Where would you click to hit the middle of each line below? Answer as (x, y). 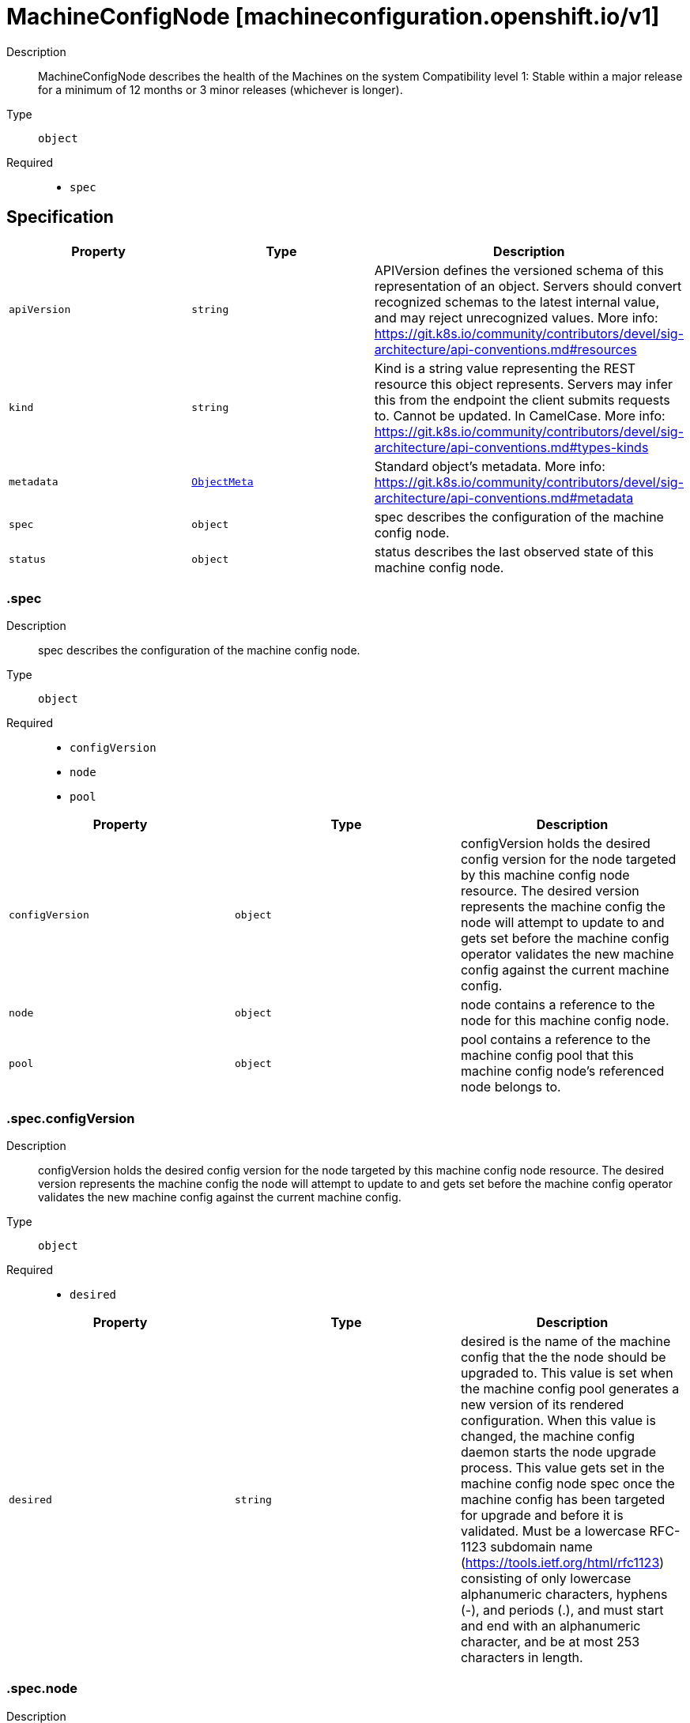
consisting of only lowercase (546, 1579)
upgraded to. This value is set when (567, 1373)
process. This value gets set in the (562, 1468)
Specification (60, 217)
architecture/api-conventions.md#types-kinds (511, 447)
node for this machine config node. (565, 1021)
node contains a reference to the (558, 1005)
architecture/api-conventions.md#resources (505, 349)
